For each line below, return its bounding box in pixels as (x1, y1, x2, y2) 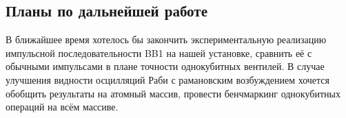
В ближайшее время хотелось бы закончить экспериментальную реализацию (6, 32, 327, 47)
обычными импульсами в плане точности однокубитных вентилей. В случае (6, 59, 325, 73)
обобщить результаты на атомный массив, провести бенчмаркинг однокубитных (6, 86, 340, 100)
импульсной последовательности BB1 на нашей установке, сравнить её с (6, 45, 312, 60)
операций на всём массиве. (6, 99, 119, 114)
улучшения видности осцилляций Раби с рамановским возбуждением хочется (6, 72, 330, 86)
